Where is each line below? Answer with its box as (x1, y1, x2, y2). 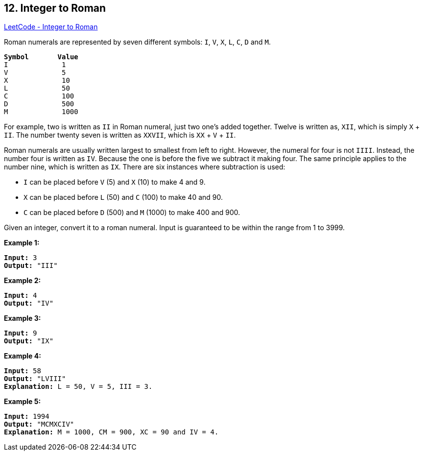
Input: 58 (4, 367, 41, 375)
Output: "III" (4, 262, 58, 270)
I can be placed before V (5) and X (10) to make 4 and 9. (23, 178, 206, 187)
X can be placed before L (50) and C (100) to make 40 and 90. (23, 193, 223, 202)
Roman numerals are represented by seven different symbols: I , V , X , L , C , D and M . (4, 38, 271, 47)
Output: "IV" (4, 299, 54, 308)
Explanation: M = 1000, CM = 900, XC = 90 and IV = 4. (4, 428, 219, 436)
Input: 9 (4, 329, 37, 337)
